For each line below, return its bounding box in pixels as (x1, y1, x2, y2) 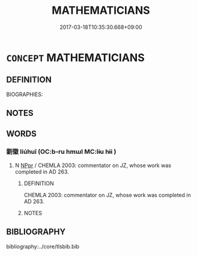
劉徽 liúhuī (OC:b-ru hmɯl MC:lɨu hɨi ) (6, 148, 117, 156)
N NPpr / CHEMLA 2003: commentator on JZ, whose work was (14, 162, 171, 169)
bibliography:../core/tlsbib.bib (6, 243, 80, 250)
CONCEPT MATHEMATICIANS (6, 50, 145, 64)
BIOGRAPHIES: (6, 91, 43, 98)
